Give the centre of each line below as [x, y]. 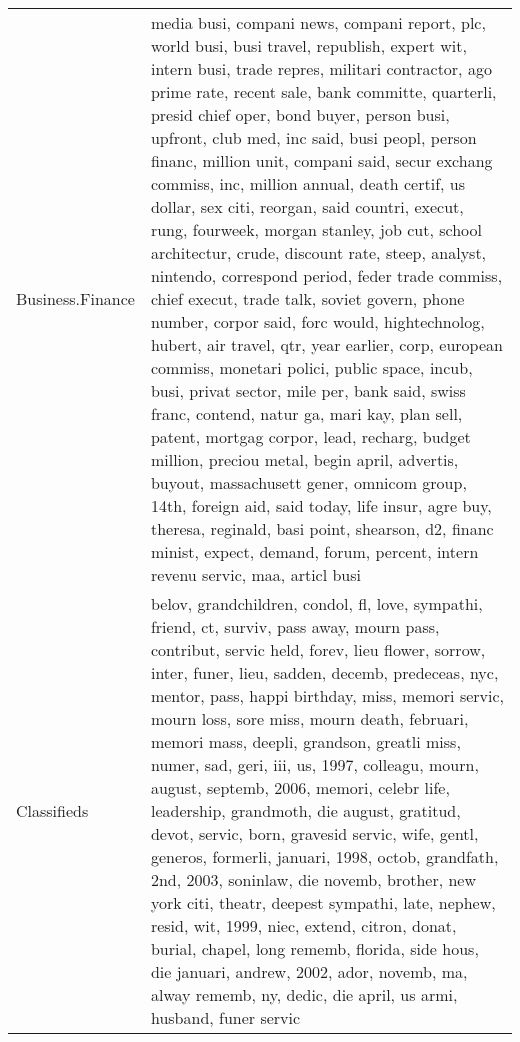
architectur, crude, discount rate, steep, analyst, [318, 252]
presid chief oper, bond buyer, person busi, [300, 114]
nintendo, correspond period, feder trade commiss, [326, 275]
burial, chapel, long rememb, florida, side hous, [314, 948]
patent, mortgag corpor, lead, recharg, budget [310, 436]
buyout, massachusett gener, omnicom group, [308, 482]
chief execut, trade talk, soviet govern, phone [307, 298]
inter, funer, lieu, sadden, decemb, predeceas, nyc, [324, 672]
